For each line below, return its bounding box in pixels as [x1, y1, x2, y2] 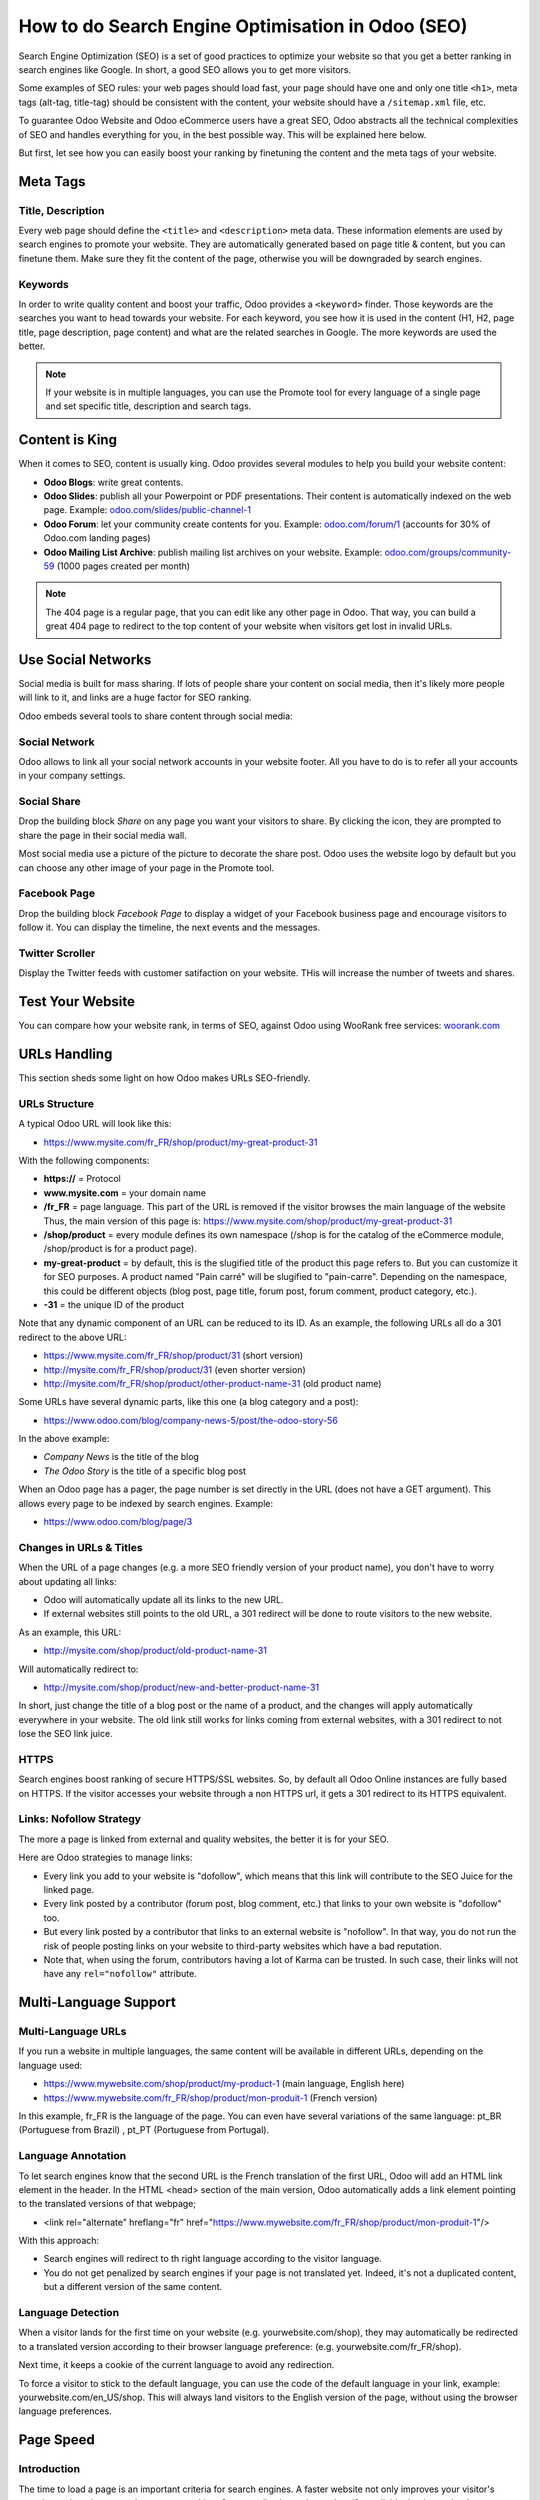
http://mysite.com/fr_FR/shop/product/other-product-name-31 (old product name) [43, 1377, 382, 1389]
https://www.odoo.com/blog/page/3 [43, 1516, 193, 1528]
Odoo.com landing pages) [43, 532, 151, 544]
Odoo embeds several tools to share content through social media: [18, 710, 294, 722]
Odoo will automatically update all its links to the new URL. [43, 1593, 284, 1605]
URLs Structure [18, 1096, 95, 1110]
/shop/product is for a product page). [43, 1243, 197, 1255]
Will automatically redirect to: [18, 1663, 139, 1675]
